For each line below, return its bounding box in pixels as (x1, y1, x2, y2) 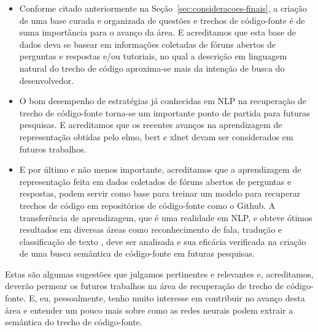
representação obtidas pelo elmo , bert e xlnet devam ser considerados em (19, 130, 293, 143)
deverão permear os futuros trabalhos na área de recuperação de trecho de (5, 279, 284, 292)
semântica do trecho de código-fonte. (5, 315, 142, 328)
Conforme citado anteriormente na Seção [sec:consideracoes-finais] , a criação (19, 2, 307, 14)
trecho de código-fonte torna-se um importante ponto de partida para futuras (19, 106, 310, 119)
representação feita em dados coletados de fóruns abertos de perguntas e (19, 175, 292, 187)
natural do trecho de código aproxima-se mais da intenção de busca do (19, 61, 285, 74)
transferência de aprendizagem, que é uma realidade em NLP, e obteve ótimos (19, 211, 312, 224)
